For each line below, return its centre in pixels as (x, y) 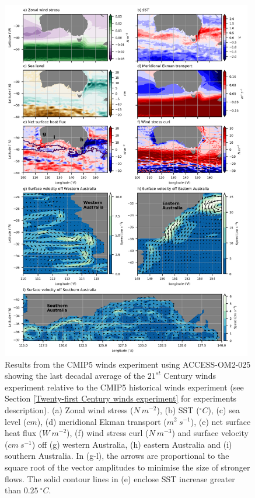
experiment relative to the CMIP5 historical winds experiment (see (124, 387)
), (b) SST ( (178, 409)
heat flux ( (24, 433)
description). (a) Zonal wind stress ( (69, 409)
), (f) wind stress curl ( (108, 433)
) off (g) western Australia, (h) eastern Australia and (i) (132, 444)
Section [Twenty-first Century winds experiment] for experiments (121, 398)
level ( (16, 421)
